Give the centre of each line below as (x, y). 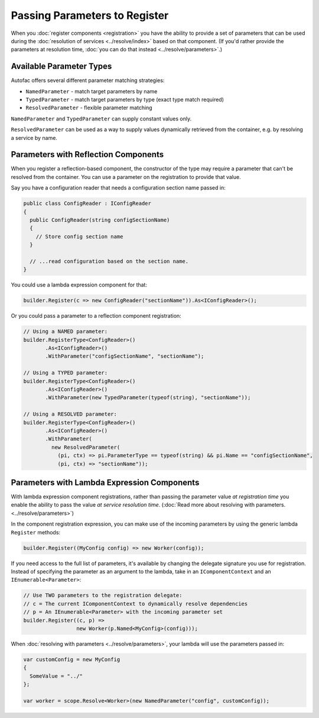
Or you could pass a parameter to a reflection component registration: (96, 316)
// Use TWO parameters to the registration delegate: (103, 595)
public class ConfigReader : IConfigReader (87, 203)
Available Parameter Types (61, 66)
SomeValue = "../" (56, 676)
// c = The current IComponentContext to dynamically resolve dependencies (136, 603)
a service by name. (34, 138)
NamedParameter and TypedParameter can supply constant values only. (101, 119)
